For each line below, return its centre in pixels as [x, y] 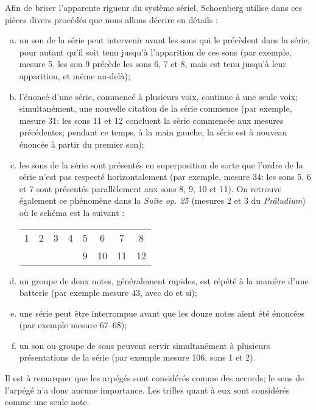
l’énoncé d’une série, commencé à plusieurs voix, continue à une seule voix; [158, 96]
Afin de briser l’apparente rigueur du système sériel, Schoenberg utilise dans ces [154, 7]
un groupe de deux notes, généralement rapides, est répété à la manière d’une [164, 280]
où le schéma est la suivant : [72, 212]
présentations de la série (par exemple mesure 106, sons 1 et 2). [137, 357]
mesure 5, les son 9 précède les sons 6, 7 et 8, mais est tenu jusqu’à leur [153, 64]
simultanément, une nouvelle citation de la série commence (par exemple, [156, 108]
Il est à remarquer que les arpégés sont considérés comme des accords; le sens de [155, 378]
